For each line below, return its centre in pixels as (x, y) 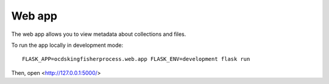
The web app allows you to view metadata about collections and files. (99, 34)
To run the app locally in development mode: (67, 45)
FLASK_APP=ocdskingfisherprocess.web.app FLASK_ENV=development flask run (136, 59)
